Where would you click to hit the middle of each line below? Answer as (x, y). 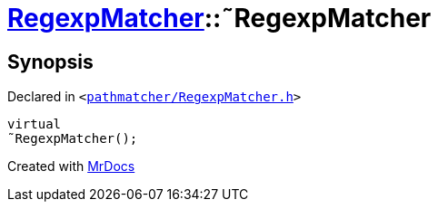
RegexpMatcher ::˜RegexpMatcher (219, 18)
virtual (35, 124)
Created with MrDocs (71, 166)
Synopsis (50, 62)
